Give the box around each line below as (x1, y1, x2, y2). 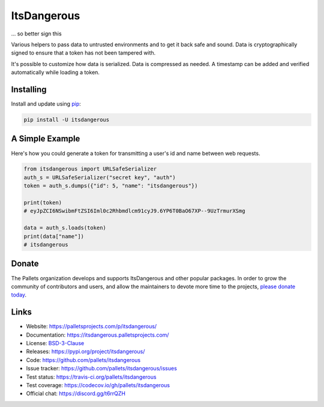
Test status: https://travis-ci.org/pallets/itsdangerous (26, 373, 157, 381)
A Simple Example (11, 134, 80, 144)
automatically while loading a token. (11, 69, 100, 76)
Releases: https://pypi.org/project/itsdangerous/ (26, 348, 145, 355)
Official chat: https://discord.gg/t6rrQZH (26, 390, 126, 397)
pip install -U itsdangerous (23, 116, 110, 123)
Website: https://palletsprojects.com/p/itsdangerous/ (26, 323, 157, 330)
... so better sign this (11, 30, 62, 37)
